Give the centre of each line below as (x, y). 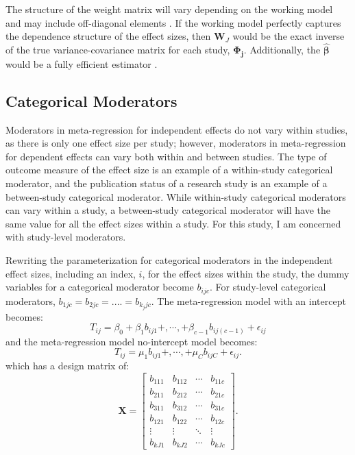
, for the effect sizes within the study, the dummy (246, 273)
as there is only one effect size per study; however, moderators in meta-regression (176, 143)
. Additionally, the (282, 49)
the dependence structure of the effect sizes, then (108, 36)
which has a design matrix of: (68, 366)
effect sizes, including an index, (71, 273)
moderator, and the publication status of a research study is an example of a (167, 183)
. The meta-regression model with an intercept (248, 300)
